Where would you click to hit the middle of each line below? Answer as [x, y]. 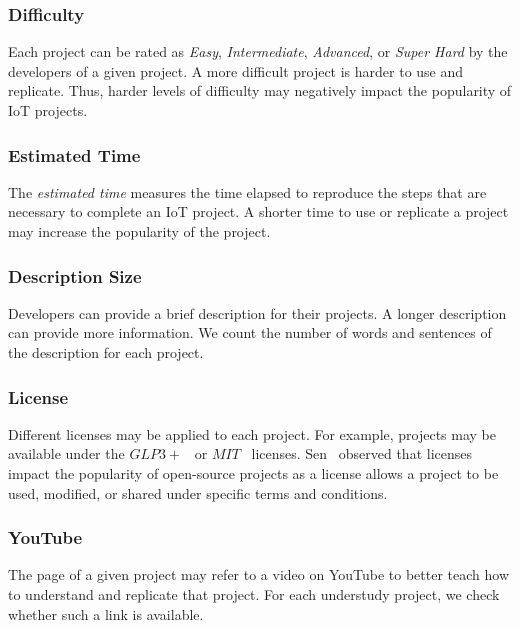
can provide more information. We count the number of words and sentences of [250, 332]
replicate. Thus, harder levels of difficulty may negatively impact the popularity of [260, 90]
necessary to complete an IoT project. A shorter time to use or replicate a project [258, 211]
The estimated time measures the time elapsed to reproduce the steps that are [247, 191]
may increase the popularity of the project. [139, 231]
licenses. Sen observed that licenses [362, 453]
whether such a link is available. [106, 613]
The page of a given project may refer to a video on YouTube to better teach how [259, 574]
